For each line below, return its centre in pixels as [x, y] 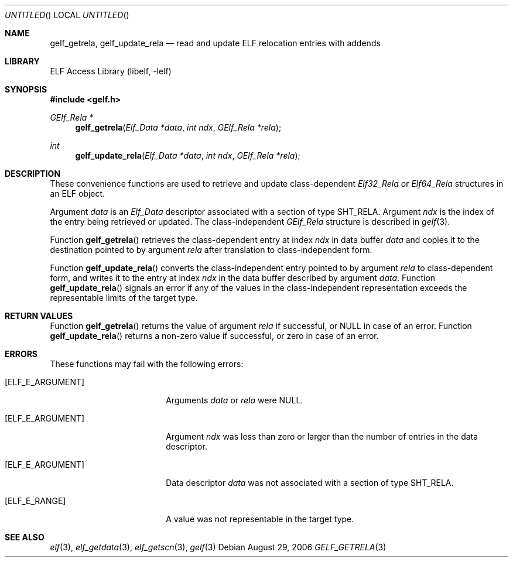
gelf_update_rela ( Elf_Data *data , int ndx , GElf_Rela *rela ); [188, 155]
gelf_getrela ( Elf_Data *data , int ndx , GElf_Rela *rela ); [178, 127]
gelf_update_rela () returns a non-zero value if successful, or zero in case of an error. [214, 336]
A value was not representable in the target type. [260, 519]
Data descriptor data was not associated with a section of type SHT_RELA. [310, 483]
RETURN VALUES [39, 316]
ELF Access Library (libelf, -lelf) [111, 71]
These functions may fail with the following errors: [147, 364]
